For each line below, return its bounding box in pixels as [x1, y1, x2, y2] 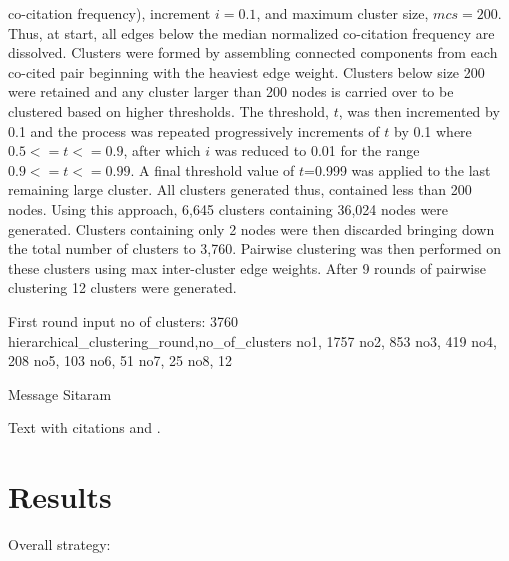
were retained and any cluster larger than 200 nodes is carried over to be [8, 81, 454, 102]
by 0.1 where [394, 120, 472, 141]
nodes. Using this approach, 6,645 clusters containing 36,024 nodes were [8, 198, 449, 219]
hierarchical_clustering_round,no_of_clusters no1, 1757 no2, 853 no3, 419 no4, [8, 330, 497, 351]
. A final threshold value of [130, 159, 295, 180]
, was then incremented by [338, 100, 500, 121]
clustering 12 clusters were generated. [8, 277, 237, 298]
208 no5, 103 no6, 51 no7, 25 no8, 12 [8, 350, 232, 371]
